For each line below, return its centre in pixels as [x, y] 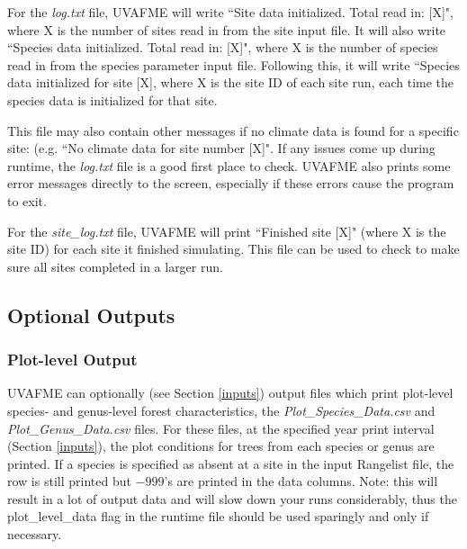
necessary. [35, 534]
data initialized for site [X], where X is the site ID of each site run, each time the [231, 82]
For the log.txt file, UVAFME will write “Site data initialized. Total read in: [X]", [230, 12]
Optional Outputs [91, 315]
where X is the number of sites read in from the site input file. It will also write [227, 29]
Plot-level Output [72, 360]
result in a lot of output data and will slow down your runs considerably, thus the [232, 498]
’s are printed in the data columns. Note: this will [301, 481]
